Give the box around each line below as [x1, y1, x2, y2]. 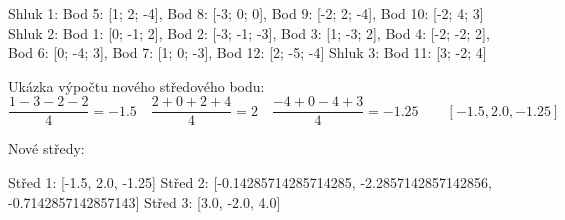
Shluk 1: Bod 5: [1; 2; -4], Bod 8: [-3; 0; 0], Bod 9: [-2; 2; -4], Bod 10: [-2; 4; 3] [8, 3, 484, 23]
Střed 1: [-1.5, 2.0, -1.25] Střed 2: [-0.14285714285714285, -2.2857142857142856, [8, 172, 492, 193]
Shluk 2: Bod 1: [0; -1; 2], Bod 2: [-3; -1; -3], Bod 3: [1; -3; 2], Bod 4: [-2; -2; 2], [8, 22, 490, 43]
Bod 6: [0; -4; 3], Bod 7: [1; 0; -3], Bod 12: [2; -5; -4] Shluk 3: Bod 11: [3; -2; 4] [8, 42, 487, 63]
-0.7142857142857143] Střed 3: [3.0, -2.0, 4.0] [8, 191, 281, 212]
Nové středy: [8, 138, 85, 159]
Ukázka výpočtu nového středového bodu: [8, 75, 265, 96]
